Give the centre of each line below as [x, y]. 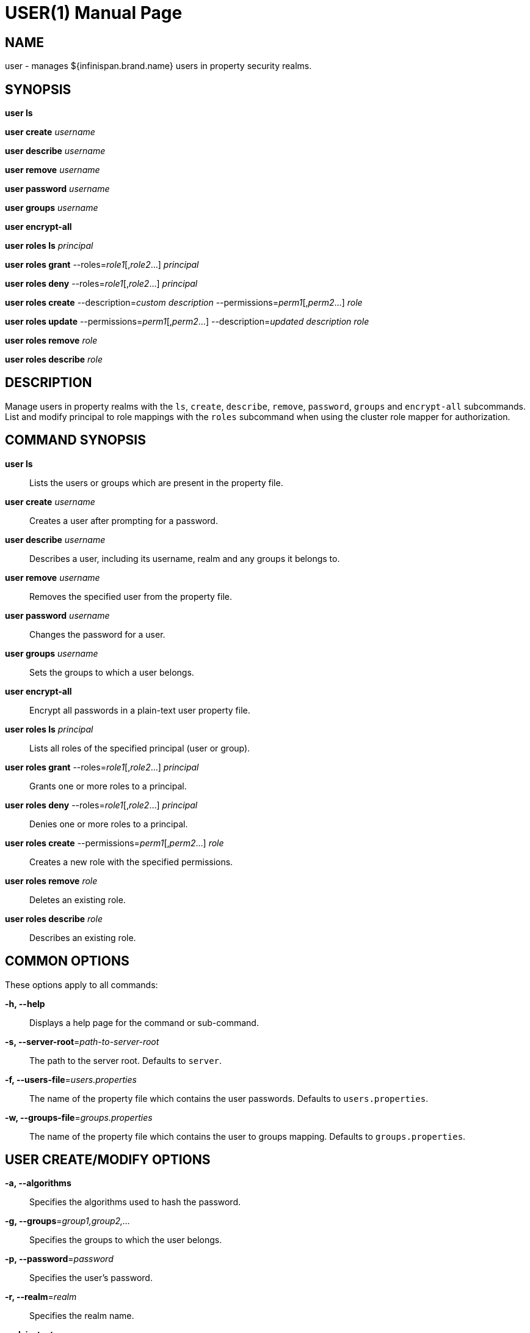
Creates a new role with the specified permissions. [131, 862]
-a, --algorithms [38, 1183]
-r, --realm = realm [41, 1297]
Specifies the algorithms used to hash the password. [135, 1202]
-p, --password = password [59, 1259]
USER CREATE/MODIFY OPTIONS [108, 1159]
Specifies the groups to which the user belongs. [126, 1240]
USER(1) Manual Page [94, 13]
